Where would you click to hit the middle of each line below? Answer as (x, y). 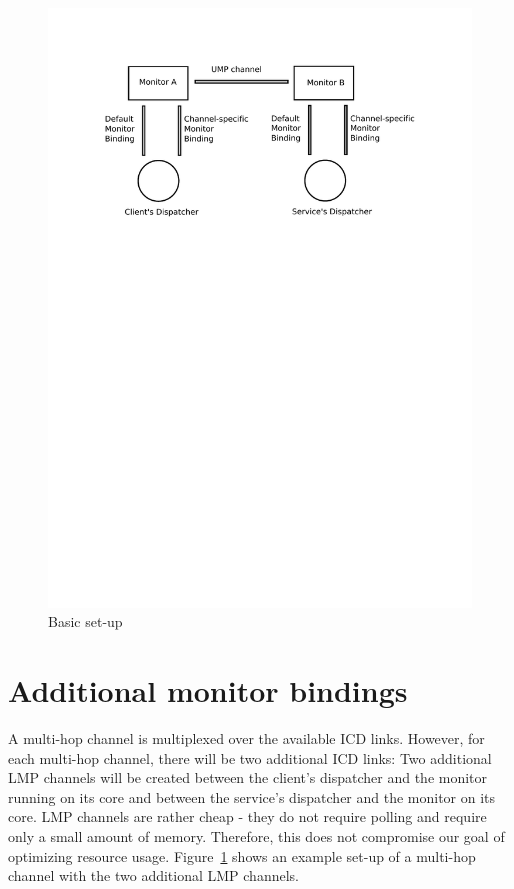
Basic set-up (85, 621)
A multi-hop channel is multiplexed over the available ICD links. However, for (246, 738)
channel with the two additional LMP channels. (153, 875)
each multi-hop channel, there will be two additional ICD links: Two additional (250, 757)
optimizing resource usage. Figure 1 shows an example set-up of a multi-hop (242, 855)
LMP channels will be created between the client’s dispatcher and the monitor (248, 777)
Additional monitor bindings (208, 690)
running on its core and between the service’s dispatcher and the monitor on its (252, 796)
